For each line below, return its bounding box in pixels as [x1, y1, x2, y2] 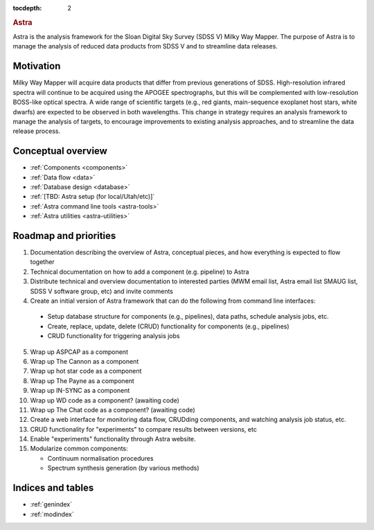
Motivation [12, 60, 61, 72]
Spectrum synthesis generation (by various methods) [47, 464, 200, 472]
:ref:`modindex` [30, 510, 74, 518]
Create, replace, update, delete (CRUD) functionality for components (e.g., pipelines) [47, 322, 290, 330]
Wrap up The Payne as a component [30, 376, 134, 385]
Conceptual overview [12, 145, 107, 157]
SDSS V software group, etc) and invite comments [30, 287, 173, 295]
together [30, 258, 55, 266]
